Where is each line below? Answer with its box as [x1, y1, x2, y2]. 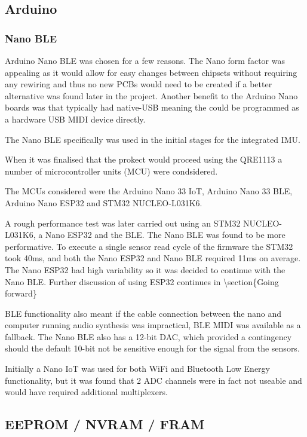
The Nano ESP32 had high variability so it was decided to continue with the [5, 263, 285, 276]
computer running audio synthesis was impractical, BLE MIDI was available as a [5, 319, 301, 331]
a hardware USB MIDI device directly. [5, 112, 146, 125]
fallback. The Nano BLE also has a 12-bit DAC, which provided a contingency [5, 330, 292, 343]
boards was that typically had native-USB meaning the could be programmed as [5, 101, 299, 114]
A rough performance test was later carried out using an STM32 [5, 216, 241, 229]
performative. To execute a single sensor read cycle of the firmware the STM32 [5, 240, 293, 252]
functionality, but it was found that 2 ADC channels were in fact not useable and [5, 374, 302, 386]
